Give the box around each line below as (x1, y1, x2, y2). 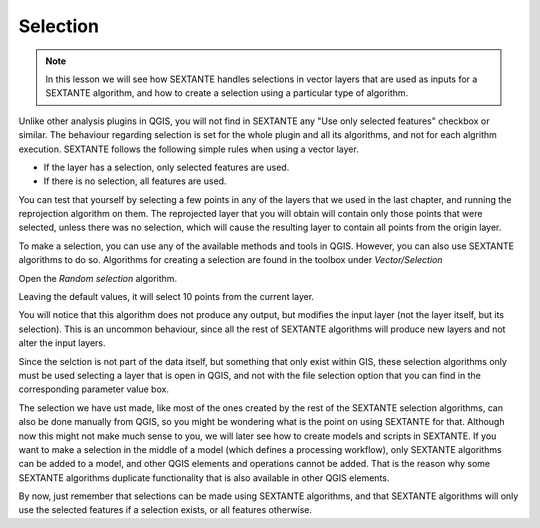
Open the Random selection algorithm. (18, 272, 178, 284)
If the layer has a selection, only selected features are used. (43, 161, 290, 173)
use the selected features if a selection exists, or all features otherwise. (18, 504, 313, 516)
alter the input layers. (18, 337, 106, 349)
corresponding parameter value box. (18, 383, 170, 395)
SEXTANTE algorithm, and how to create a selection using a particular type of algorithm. (45, 87, 409, 99)
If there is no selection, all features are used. (43, 175, 227, 187)
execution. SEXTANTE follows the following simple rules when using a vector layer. (18, 143, 359, 155)
